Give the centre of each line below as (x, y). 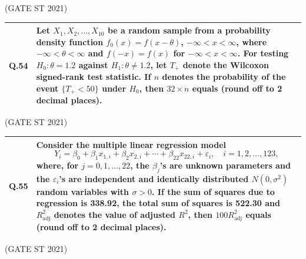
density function (70, 41)
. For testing (263, 53)
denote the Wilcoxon (226, 64)
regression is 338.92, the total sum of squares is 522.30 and (158, 203)
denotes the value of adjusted (114, 214)
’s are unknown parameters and (225, 165)
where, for (57, 165)
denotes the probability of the (224, 77)
